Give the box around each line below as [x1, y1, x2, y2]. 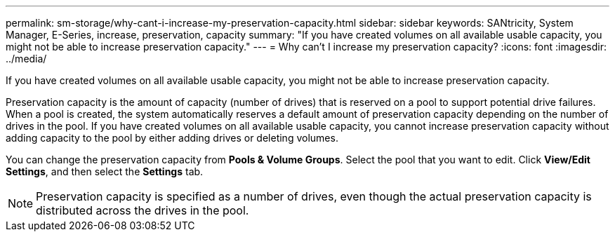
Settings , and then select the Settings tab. [6, 165, 204, 177]
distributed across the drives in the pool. [36, 203, 249, 217]
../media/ [6, 53, 47, 65]
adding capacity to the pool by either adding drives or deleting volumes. [6, 132, 338, 144]
